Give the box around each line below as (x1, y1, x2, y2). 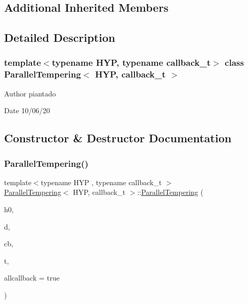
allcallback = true (4, 272, 60, 283)
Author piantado (4, 88, 56, 98)
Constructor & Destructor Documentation (4, 130, 232, 146)
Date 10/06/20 (4, 105, 50, 116)
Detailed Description (4, 30, 116, 45)
